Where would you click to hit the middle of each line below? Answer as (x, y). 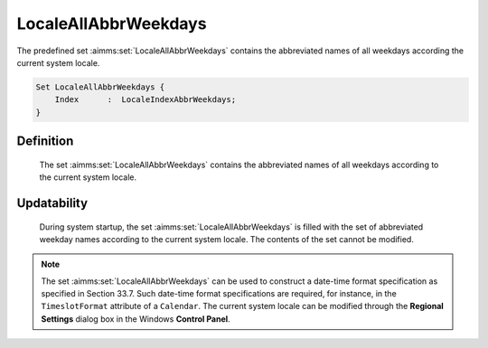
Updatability (52, 203)
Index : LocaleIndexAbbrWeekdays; (145, 100)
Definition (45, 141)
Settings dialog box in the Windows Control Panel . (136, 319)
